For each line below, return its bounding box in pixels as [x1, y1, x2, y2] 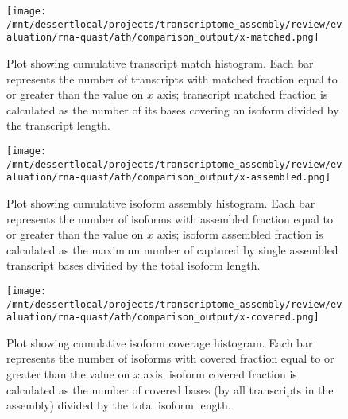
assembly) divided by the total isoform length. [6, 397, 231, 413]
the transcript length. [6, 117, 110, 134]
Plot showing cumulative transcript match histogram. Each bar [6, 54, 314, 71]
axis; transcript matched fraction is [157, 86, 328, 103]
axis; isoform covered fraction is [143, 366, 297, 382]
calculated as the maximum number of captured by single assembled [6, 241, 338, 258]
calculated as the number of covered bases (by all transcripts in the [6, 381, 334, 398]
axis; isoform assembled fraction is [157, 226, 323, 242]
